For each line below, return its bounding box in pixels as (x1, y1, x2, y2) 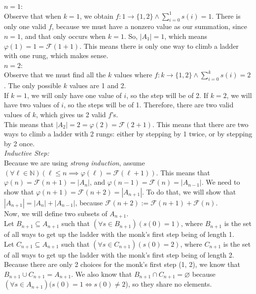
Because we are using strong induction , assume (4, 157, 145, 167)
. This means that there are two (152, 119, 249, 129)
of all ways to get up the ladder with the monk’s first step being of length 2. (4, 249, 234, 260)
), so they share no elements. (125, 279, 212, 289)
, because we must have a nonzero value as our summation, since (52, 21, 247, 32)
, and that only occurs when (21, 31, 106, 41)
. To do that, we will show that (142, 186, 236, 196)
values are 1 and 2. (69, 80, 126, 91)
